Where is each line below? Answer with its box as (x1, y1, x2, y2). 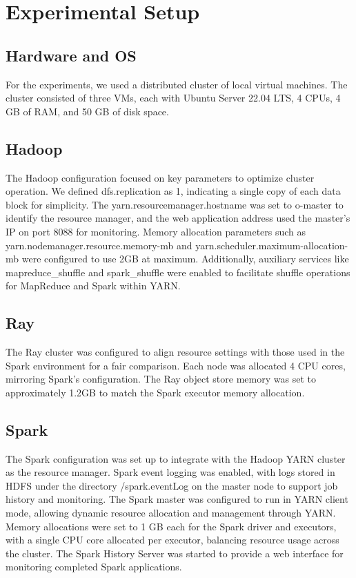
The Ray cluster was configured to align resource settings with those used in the (6, 345, 345, 359)
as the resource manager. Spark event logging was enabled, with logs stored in (6, 465, 335, 479)
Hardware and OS (6, 44, 137, 66)
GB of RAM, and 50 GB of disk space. (6, 104, 169, 118)
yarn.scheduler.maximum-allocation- (195, 238, 348, 252)
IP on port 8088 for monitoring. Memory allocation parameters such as (6, 224, 306, 238)
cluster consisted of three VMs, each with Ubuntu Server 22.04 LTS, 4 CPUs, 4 (6, 90, 341, 105)
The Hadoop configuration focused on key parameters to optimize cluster (6, 170, 315, 184)
